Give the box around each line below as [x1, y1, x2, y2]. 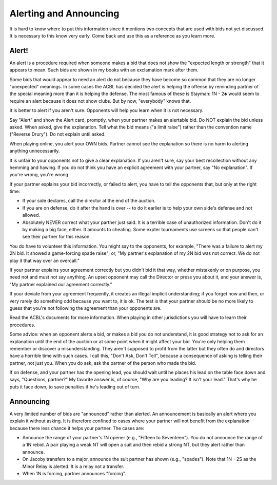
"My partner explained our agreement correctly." [9, 281, 112, 287]
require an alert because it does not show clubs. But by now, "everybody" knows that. [9, 98, 191, 104]
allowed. [22, 212, 41, 218]
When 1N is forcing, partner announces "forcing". [22, 470, 127, 476]
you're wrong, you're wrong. [9, 172, 70, 178]
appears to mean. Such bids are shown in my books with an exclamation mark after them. [9, 67, 199, 73]
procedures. [9, 322, 35, 328]
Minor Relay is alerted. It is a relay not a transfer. [22, 463, 125, 470]
